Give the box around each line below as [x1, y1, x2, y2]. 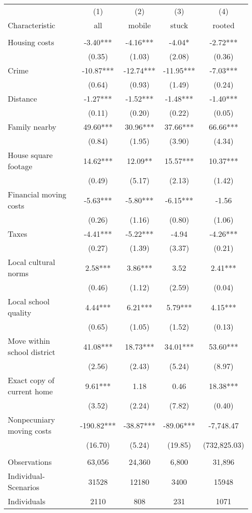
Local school [8, 296, 50, 307]
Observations [8, 456, 52, 467]
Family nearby [8, 121, 57, 132]
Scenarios [8, 481, 40, 493]
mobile [128, 19, 151, 31]
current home [8, 386, 53, 397]
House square [8, 149, 53, 160]
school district [8, 346, 56, 357]
